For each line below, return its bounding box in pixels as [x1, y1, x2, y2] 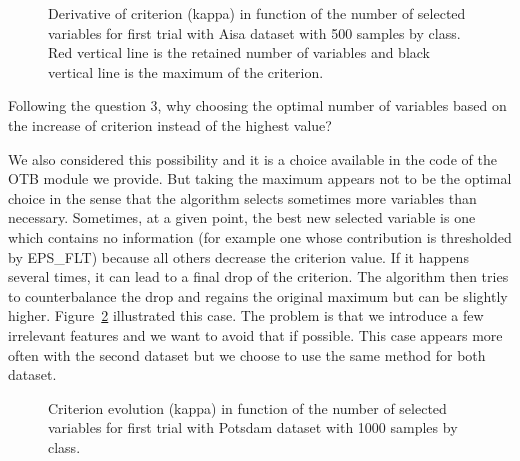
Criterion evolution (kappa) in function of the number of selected [48, 397, 447, 418]
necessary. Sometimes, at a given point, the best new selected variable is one [8, 207, 476, 228]
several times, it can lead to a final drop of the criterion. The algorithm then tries [8, 266, 509, 287]
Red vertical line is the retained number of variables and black [48, 42, 431, 63]
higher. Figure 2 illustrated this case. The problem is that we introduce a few [8, 305, 484, 326]
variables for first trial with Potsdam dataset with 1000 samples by [48, 417, 458, 438]
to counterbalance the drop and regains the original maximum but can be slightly [8, 285, 508, 306]
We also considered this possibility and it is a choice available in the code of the [8, 148, 497, 169]
